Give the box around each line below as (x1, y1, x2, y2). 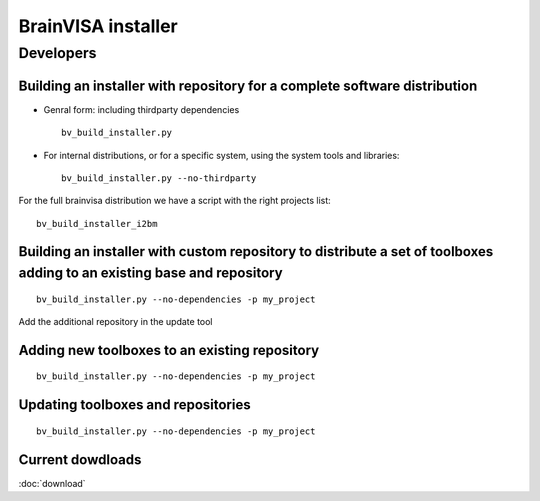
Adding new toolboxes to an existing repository (18, 341, 320, 359)
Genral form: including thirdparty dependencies (43, 103, 240, 115)
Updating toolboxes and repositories (18, 396, 251, 414)
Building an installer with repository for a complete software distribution (18, 77, 478, 94)
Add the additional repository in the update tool (18, 316, 214, 328)
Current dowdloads (18, 451, 142, 468)
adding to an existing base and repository (18, 265, 284, 282)
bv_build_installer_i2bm (36, 218, 158, 229)
